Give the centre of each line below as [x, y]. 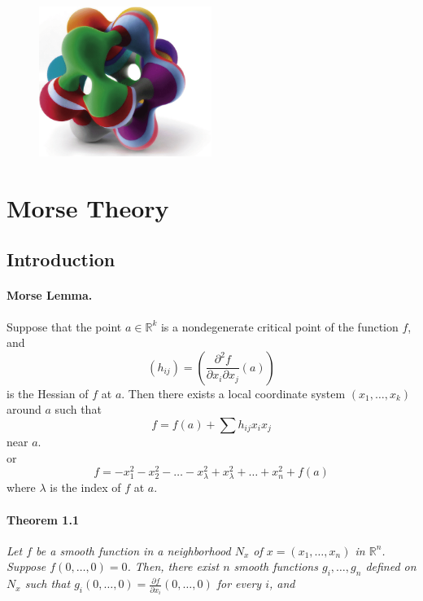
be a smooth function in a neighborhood [133, 550]
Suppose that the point [64, 326]
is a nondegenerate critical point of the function [279, 326]
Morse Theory [88, 207]
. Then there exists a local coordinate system [233, 393]
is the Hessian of [48, 393]
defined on [391, 566]
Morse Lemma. [50, 295]
